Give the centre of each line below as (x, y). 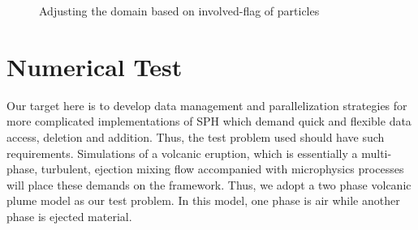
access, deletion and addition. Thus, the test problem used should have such (196, 136)
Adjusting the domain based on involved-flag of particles (179, 11)
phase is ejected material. (69, 216)
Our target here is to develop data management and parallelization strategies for (207, 105)
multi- (377, 153)
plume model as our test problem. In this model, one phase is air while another (203, 200)
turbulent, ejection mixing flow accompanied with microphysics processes (222, 169)
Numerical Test (95, 66)
